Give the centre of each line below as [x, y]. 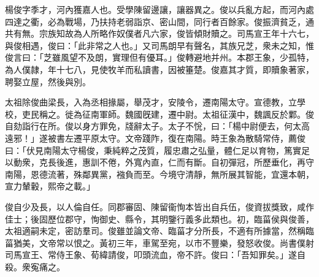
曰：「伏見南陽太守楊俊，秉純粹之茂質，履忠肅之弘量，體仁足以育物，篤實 [153, 150]
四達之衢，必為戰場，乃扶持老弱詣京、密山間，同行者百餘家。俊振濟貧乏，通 [159, 21]
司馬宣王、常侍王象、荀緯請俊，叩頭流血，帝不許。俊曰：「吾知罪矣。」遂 [151, 255]
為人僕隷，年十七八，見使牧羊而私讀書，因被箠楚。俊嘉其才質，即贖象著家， [159, 69]
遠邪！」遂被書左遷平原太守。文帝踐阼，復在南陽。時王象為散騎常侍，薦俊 [155, 138]
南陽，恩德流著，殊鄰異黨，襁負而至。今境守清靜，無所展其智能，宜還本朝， [159, 174]
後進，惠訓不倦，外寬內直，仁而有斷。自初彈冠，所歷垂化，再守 [185, 162]
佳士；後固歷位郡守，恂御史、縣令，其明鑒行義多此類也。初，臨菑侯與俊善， [159, 218]
